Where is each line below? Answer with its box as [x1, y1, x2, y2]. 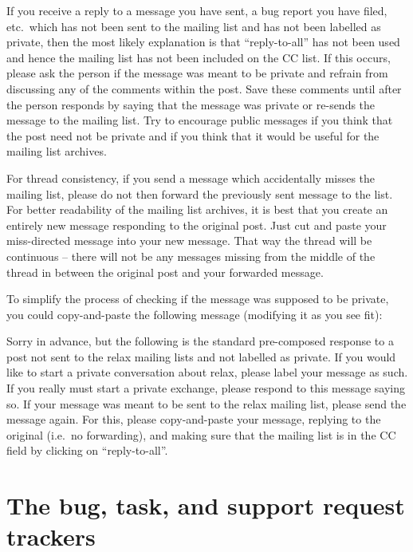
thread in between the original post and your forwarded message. [6, 263, 324, 280]
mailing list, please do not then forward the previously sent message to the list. [6, 185, 393, 202]
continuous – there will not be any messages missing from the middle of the [6, 247, 376, 264]
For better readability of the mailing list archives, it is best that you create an [6, 201, 388, 218]
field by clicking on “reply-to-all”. [6, 442, 168, 459]
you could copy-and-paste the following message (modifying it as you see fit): [6, 306, 383, 322]
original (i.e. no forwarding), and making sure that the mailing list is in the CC [6, 426, 396, 443]
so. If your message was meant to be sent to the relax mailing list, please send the [6, 395, 407, 412]
